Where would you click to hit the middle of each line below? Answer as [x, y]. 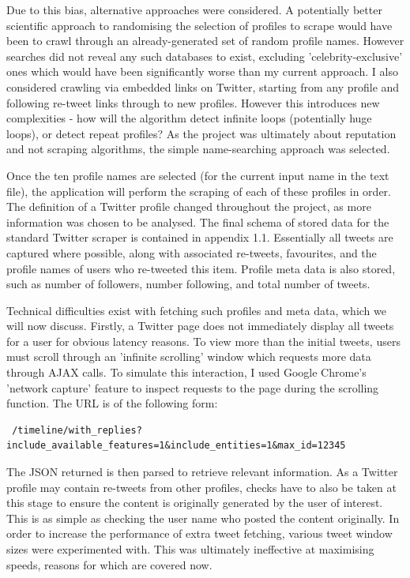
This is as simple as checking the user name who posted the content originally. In [203, 518]
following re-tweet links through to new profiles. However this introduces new [193, 102]
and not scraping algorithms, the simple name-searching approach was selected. [198, 149]
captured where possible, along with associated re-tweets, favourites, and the [192, 252]
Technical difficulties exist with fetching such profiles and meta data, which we [196, 310]
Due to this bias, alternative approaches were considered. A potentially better [194, 9]
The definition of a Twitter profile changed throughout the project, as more [189, 206]
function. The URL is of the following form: [112, 403]
